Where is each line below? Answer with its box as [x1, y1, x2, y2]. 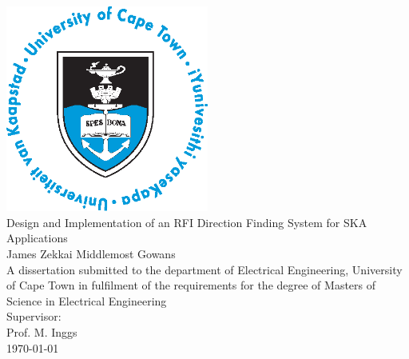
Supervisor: [6, 308, 62, 325]
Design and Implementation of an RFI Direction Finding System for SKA [6, 213, 367, 230]
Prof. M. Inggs [6, 323, 77, 340]
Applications [6, 229, 68, 246]
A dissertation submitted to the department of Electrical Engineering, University [6, 261, 403, 277]
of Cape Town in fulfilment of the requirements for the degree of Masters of [6, 277, 376, 293]
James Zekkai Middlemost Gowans [6, 245, 176, 262]
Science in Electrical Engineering [6, 292, 167, 309]
